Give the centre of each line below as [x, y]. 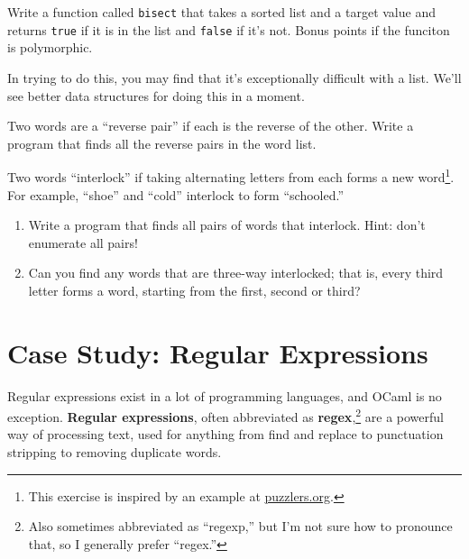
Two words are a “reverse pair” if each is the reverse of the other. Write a [211, 126]
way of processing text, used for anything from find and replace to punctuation [225, 434]
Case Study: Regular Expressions [218, 352]
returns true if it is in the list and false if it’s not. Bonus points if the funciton [229, 29]
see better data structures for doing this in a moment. [156, 95]
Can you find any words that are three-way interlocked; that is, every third [236, 273]
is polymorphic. [50, 47]
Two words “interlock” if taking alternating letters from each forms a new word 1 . [231, 175]
